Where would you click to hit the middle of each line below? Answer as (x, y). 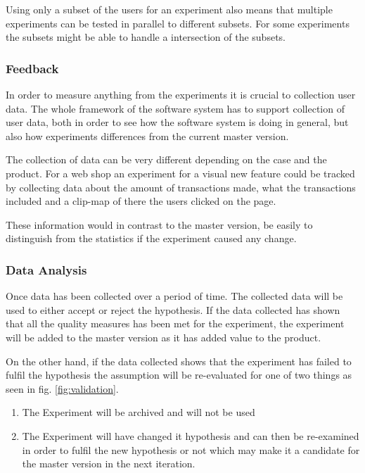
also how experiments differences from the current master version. (147, 135)
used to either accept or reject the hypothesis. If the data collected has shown (173, 309)
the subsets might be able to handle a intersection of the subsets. (146, 37)
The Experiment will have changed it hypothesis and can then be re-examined (191, 435)
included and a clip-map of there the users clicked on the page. (141, 201)
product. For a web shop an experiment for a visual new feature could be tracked (180, 173)
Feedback (32, 68)
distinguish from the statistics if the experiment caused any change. (151, 238)
